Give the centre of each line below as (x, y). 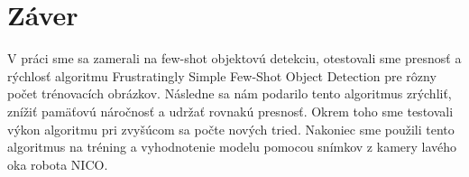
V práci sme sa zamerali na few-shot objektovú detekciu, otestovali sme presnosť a (234, 58)
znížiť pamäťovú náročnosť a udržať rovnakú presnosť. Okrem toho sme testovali (230, 111)
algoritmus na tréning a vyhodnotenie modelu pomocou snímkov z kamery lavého (232, 147)
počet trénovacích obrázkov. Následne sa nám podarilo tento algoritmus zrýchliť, (230, 93)
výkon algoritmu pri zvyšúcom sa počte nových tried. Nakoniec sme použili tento (231, 129)
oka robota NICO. (58, 164)
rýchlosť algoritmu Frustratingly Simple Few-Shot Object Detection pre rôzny (222, 75)
